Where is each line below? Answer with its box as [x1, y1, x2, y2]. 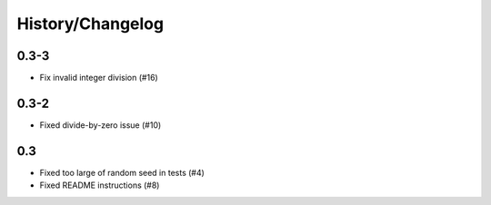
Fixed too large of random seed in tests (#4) [39, 167, 205, 178]
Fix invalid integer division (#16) [39, 73, 158, 83]
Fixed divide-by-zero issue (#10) [39, 119, 162, 131]
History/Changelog [16, 14, 164, 34]
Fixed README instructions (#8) [39, 180, 160, 190]
